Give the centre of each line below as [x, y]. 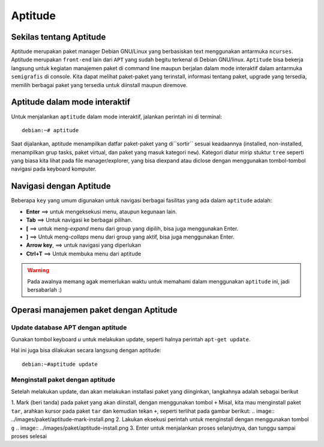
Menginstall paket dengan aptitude [63, 380]
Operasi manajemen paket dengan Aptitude [94, 310]
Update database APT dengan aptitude [69, 327]
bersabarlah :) [45, 290]
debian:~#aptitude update [60, 364]
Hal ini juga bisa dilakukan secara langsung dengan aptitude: [86, 350]
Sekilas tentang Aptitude [58, 37]
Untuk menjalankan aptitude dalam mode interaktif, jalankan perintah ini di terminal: [116, 117]
